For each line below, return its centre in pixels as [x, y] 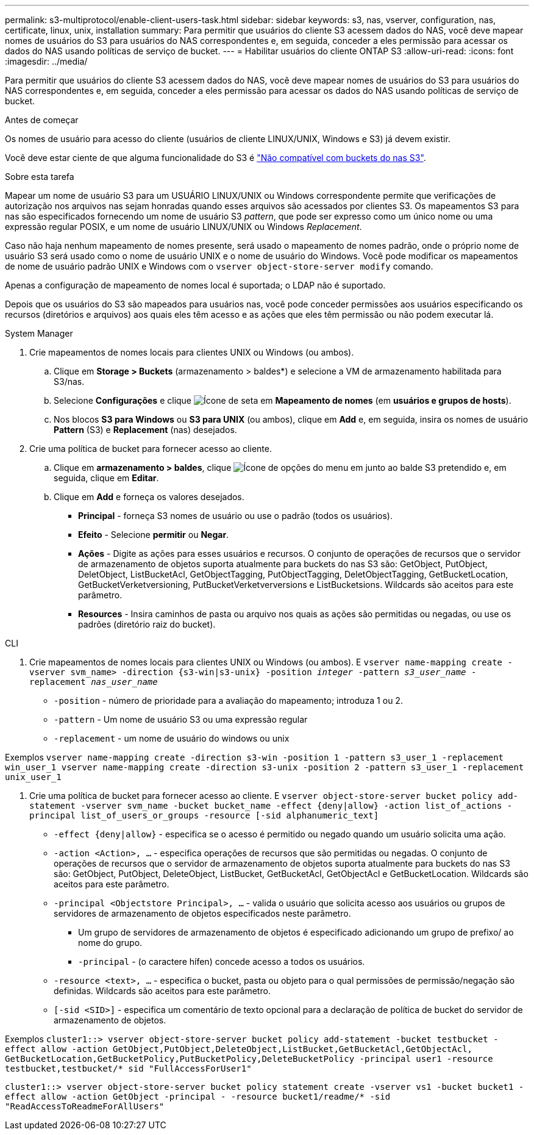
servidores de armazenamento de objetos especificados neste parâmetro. [202, 913]
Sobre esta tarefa [40, 177]
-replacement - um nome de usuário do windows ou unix [172, 738]
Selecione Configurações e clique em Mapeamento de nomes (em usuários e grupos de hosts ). [283, 400]
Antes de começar [42, 120]
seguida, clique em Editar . [106, 478]
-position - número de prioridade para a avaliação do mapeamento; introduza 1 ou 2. [228, 700]
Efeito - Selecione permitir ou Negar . [154, 535]
